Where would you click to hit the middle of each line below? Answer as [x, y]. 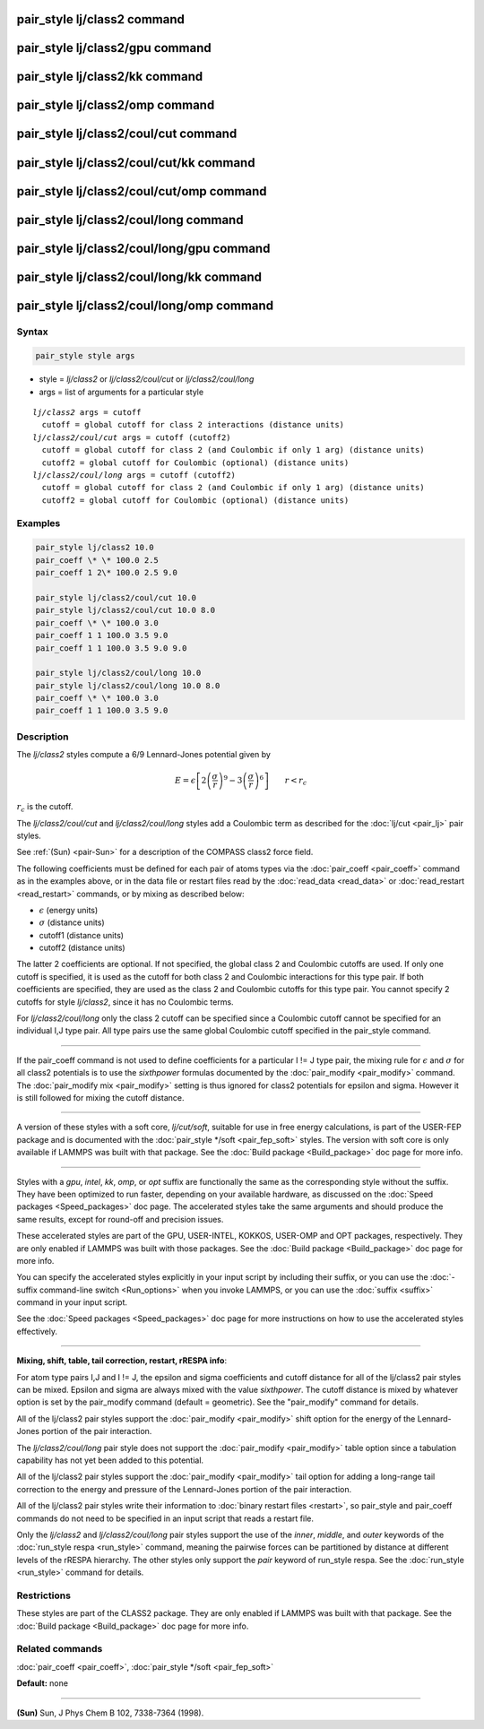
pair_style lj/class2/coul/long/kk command [139, 277]
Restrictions [44, 1595]
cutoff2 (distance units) [82, 948]
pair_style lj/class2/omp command [116, 105]
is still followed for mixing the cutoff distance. [100, 1097]
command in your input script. [72, 1302]
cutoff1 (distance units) [82, 935]
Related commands [60, 1649]
